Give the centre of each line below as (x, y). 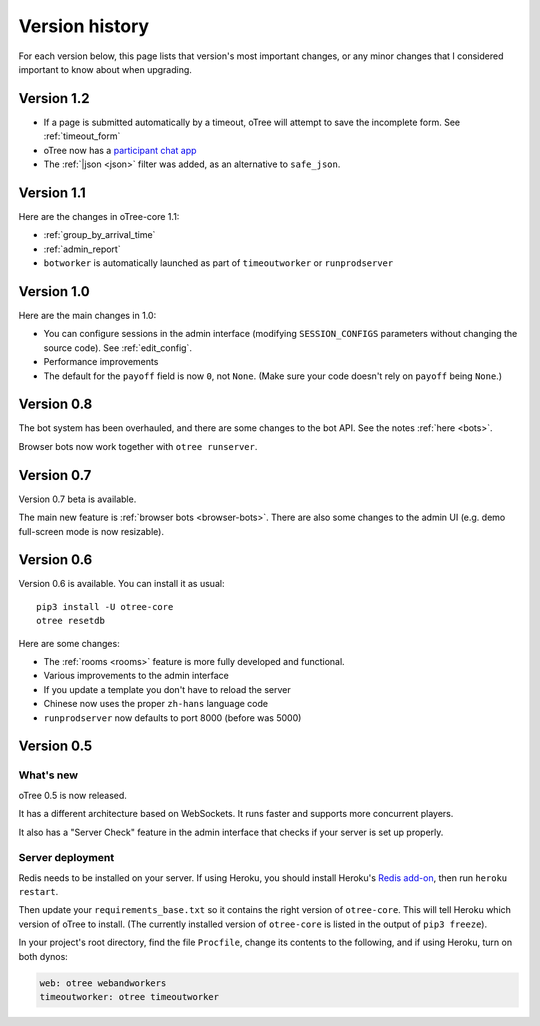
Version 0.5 (55, 746)
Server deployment (66, 858)
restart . (38, 892)
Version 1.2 (54, 98)
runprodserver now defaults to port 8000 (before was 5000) (172, 717)
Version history (84, 26)
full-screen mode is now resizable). (91, 531)
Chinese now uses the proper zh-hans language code (156, 704)
